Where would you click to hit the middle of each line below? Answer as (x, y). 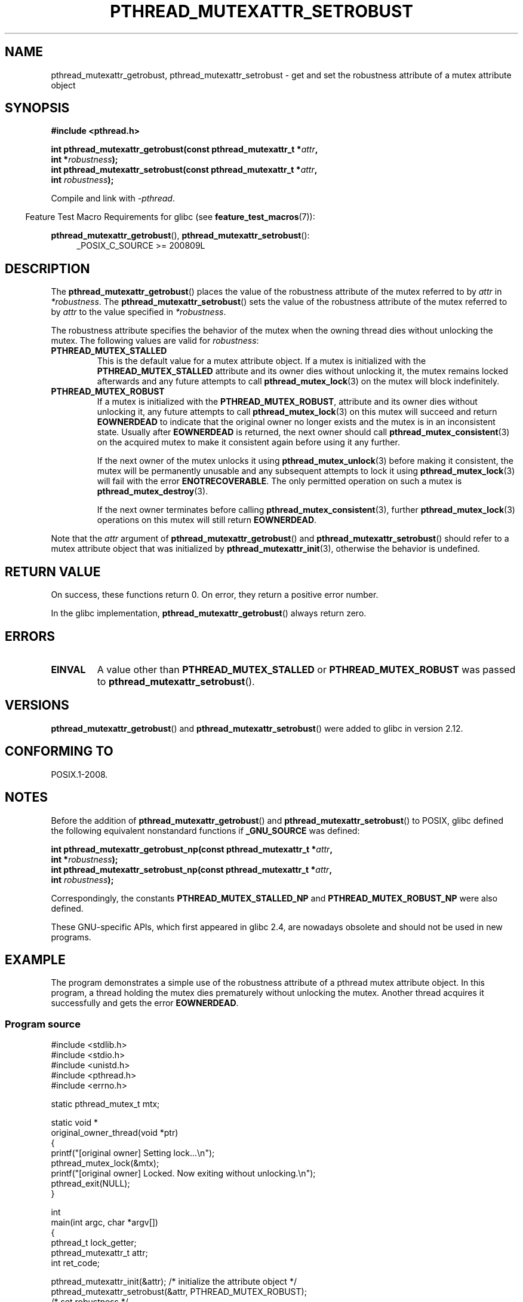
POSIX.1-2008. (79, 774)
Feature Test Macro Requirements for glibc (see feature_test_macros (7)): (170, 217)
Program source (43, 1024)
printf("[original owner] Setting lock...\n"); (133, 1153)
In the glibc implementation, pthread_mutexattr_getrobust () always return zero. (209, 613)
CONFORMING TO (59, 751)
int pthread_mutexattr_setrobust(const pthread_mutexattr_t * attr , (184, 170)
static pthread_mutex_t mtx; (105, 1104)
